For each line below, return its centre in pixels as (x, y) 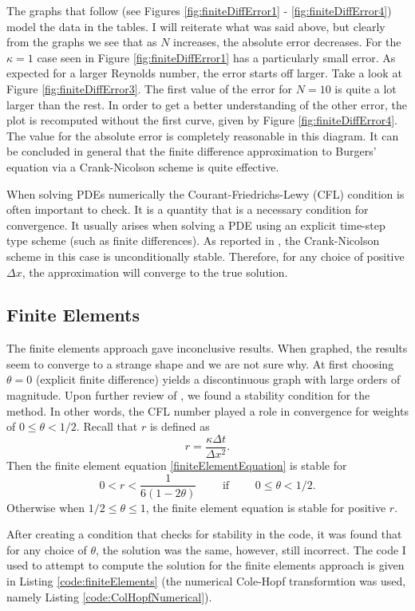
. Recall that (107, 426)
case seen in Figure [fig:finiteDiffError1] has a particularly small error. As (216, 57)
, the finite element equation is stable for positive (266, 507)
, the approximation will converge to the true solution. (155, 272)
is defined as (180, 426)
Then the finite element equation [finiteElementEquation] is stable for (177, 465)
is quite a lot (366, 88)
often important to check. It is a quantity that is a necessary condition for (188, 209)
